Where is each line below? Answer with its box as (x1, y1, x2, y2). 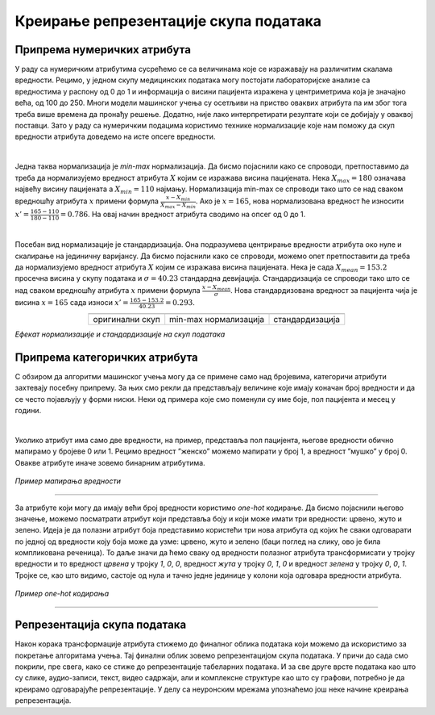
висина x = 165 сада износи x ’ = (14, 298, 129, 307)
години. (14, 406, 42, 416)
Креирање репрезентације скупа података (14, 12, 322, 30)
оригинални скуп (93, 314, 160, 325)
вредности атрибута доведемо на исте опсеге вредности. (14, 132, 216, 141)
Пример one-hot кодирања (14, 589, 110, 599)
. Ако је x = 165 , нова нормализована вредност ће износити (195, 196, 404, 206)
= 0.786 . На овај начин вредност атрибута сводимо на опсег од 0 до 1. (60, 210, 306, 220)
